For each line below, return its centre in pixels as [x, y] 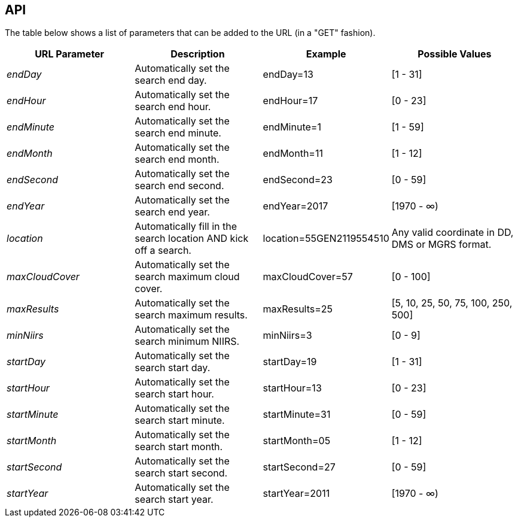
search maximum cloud [187, 277]
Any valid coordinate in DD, [453, 233]
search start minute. [180, 421]
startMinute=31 [297, 415]
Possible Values [455, 54]
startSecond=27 [299, 467]
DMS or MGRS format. [441, 245]
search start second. [181, 473]
